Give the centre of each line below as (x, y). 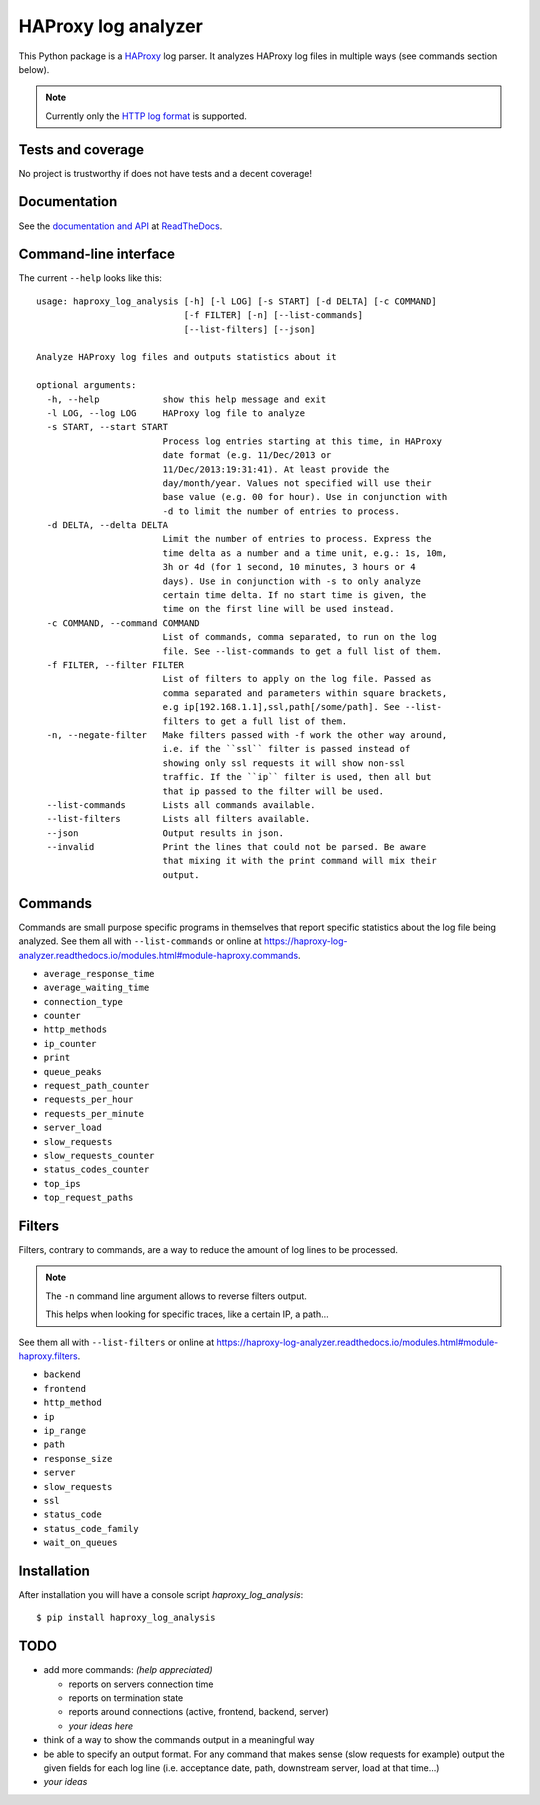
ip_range (65, 1430)
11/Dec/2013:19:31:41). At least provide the (276, 469)
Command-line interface (96, 254)
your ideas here (101, 1726)
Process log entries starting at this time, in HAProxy (302, 441)
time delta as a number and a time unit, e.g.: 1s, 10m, (305, 553)
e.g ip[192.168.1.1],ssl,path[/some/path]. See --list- (302, 707)
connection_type (83, 1001)
